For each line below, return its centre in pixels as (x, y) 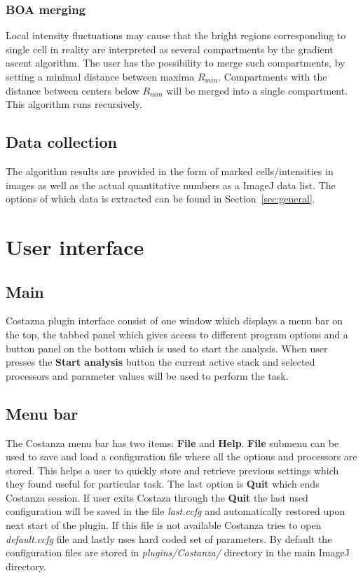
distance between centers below (73, 90)
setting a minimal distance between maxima (100, 76)
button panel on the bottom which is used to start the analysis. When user (167, 348)
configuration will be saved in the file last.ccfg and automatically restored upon (176, 511)
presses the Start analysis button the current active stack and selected (160, 362)
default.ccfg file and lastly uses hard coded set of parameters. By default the (169, 538)
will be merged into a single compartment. (257, 90)
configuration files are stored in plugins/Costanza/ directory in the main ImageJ (178, 552)
